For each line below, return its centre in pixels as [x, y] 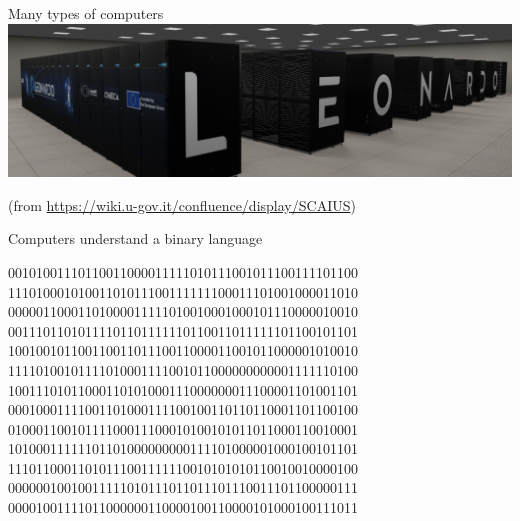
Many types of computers [86, 13]
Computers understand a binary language [135, 238]
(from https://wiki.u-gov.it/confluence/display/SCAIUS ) [182, 204]
